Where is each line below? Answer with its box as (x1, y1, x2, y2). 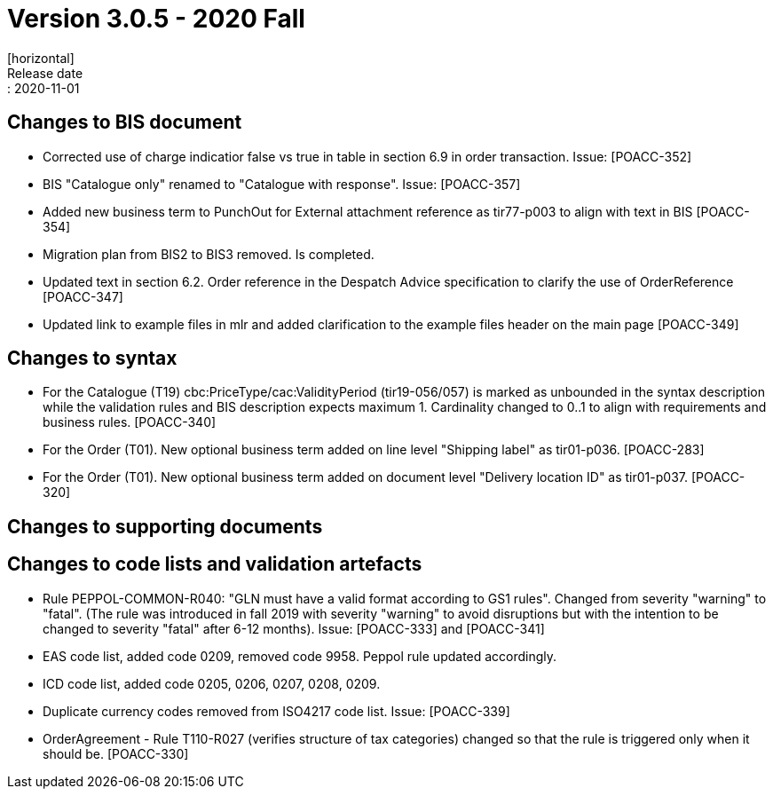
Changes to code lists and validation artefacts (7, 553, 422, 576)
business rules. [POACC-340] (43, 414, 217, 430)
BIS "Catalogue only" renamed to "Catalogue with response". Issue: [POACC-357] (43, 176, 521, 192)
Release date (7, 65, 83, 81)
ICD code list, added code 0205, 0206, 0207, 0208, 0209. (43, 675, 381, 691)
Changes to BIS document (7, 111, 242, 134)
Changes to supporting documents (7, 515, 323, 538)
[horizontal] (7, 50, 75, 66)
